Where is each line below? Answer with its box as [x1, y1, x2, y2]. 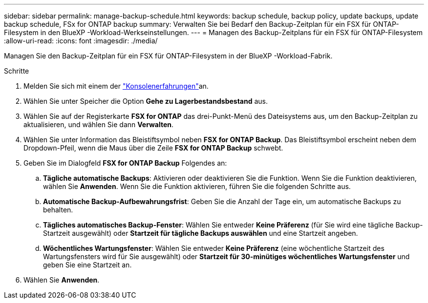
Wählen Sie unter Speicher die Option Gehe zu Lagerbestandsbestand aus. [23, 97, 268, 105]
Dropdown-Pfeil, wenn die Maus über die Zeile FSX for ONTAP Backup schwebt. [23, 144, 283, 152]
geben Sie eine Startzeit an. [43, 261, 132, 269]
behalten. [43, 206, 73, 214]
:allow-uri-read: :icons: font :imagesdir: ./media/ [4, 37, 158, 45]
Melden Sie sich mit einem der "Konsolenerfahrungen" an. [23, 82, 209, 90]
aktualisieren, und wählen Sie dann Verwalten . [23, 120, 174, 129]
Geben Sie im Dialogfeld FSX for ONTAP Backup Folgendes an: [23, 159, 227, 167]
